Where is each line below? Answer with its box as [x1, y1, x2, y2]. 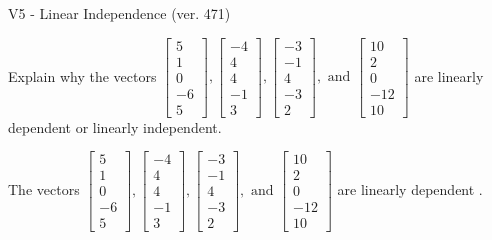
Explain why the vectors [8, 65, 157, 86]
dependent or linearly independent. [8, 116, 222, 137]
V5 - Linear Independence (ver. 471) [8, 3, 231, 23]
